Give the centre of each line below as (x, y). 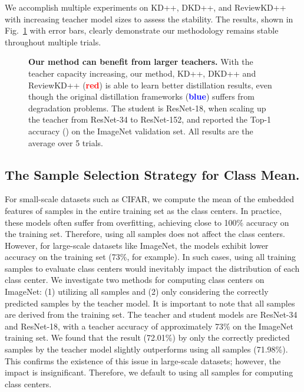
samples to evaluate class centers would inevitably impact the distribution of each (152, 268)
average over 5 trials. (66, 142)
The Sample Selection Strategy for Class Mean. (152, 174)
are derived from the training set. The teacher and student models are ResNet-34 (151, 314)
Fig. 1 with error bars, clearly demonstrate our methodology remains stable (142, 30)
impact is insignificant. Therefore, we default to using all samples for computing (149, 372)
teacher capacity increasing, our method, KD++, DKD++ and (142, 73)
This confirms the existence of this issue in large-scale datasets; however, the (143, 360)
